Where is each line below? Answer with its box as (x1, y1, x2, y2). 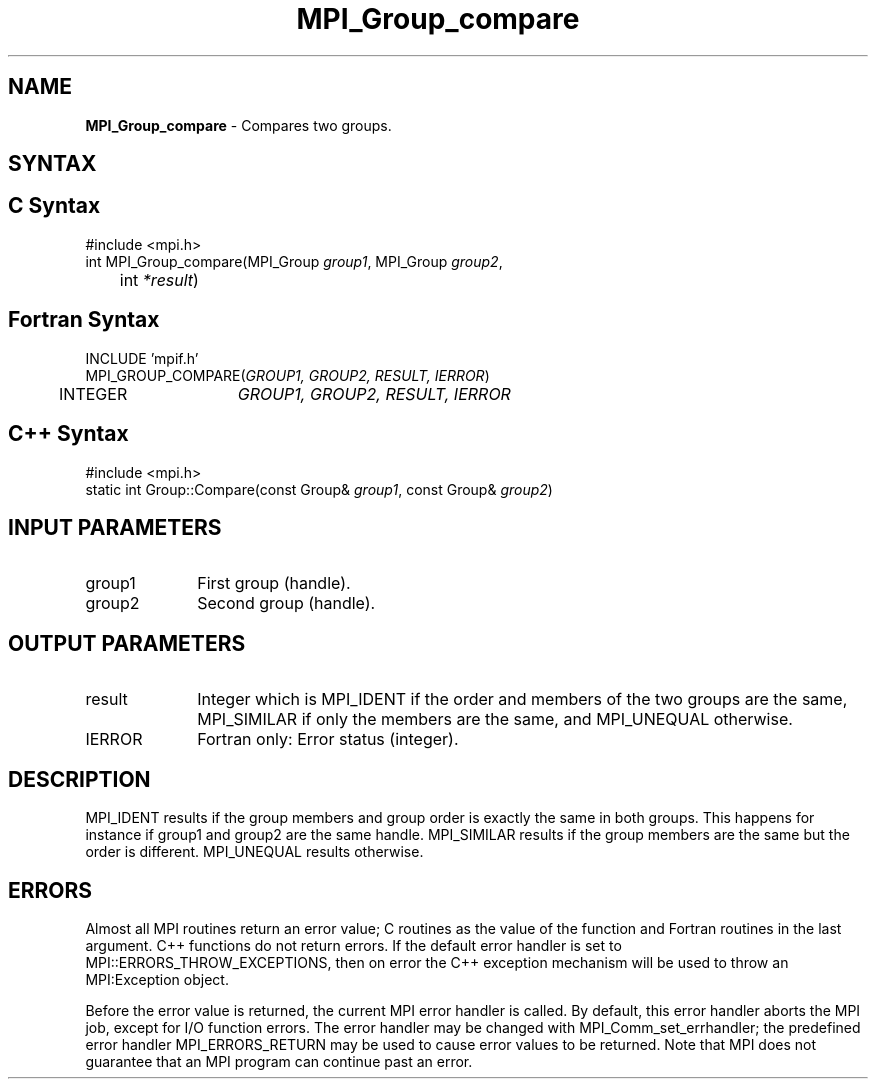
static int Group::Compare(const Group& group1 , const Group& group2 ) (85, 480, 553, 498)
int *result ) (119, 269, 199, 290)
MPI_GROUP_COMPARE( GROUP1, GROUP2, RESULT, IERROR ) (85, 366, 490, 384)
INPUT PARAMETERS (8, 514, 222, 540)
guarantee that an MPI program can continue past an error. (85, 1052, 473, 1070)
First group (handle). (197, 573, 351, 594)
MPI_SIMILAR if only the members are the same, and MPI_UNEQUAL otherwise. (197, 709, 793, 730)
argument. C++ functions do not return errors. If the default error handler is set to (85, 936, 622, 954)
